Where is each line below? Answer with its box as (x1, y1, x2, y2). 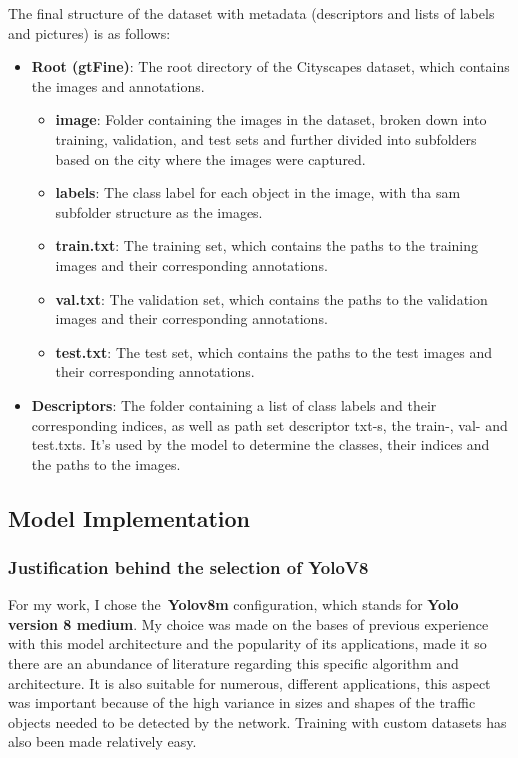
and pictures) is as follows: (8, 22, 171, 43)
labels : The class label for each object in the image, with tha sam (55, 182, 461, 203)
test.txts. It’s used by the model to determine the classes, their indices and (31, 434, 490, 455)
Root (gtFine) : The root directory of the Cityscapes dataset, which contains (31, 56, 510, 77)
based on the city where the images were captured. (55, 148, 366, 169)
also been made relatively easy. (8, 731, 197, 752)
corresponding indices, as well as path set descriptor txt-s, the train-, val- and (31, 414, 508, 435)
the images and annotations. (31, 75, 205, 96)
